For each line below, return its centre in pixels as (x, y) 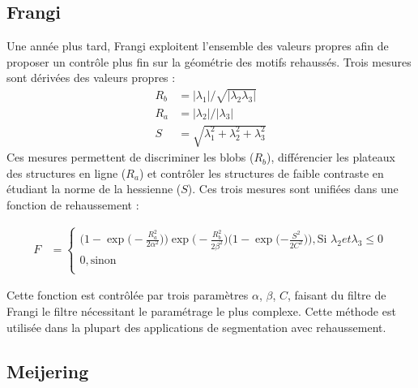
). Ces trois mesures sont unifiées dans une (293, 189)
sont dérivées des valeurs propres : (91, 78)
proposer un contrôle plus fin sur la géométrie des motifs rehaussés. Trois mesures (209, 61)
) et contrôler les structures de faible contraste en (261, 172)
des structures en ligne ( (66, 172)
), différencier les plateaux (331, 157)
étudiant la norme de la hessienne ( (94, 189)
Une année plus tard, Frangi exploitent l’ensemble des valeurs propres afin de (198, 46)
